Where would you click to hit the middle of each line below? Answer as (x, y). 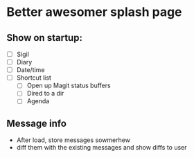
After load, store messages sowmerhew (73, 140)
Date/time (30, 70)
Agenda (38, 101)
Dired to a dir (45, 94)
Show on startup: (44, 38)
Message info (37, 123)
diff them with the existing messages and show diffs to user (102, 148)
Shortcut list (34, 78)
